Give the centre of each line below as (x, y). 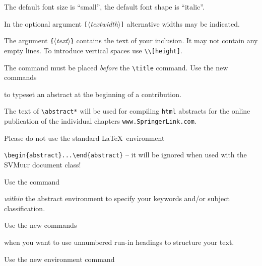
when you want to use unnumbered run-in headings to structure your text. (119, 242)
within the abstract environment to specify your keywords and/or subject (117, 198)
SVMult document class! (43, 164)
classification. (25, 208)
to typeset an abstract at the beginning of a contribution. (93, 94)
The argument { (29, 40)
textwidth (104, 23)
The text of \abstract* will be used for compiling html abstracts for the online (127, 111)
